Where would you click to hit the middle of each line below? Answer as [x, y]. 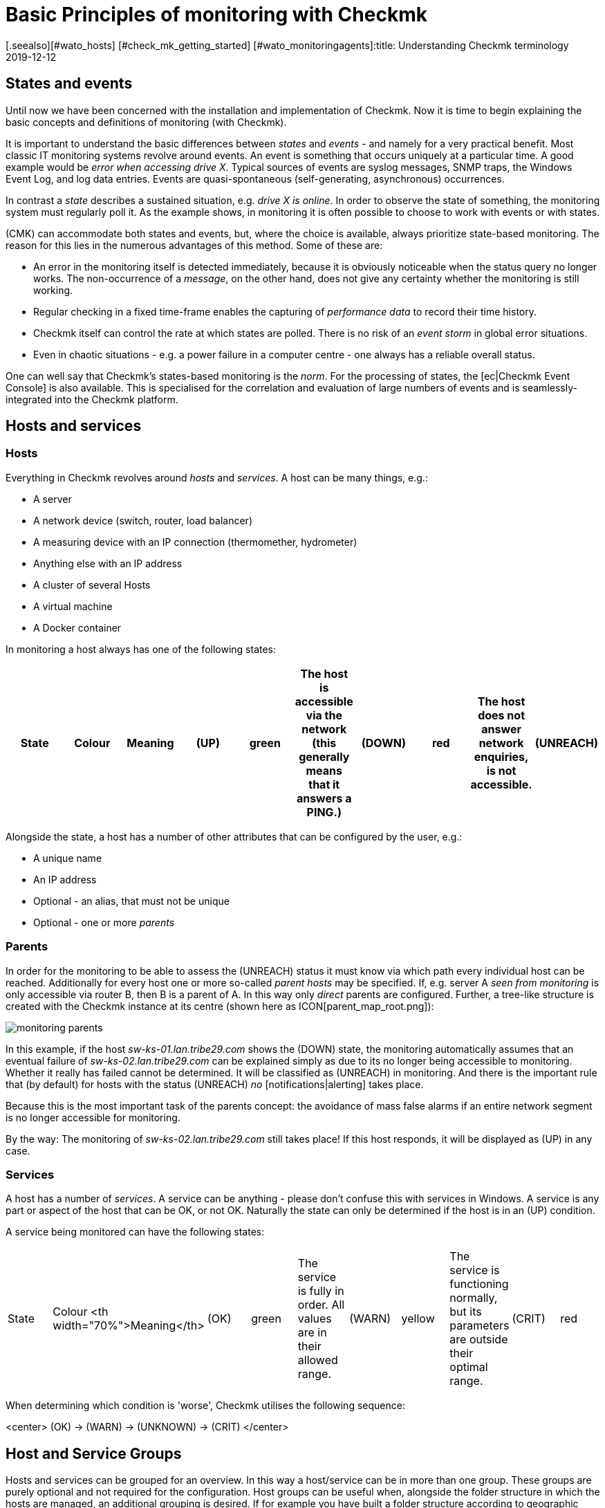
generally [324, 756]
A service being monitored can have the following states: [135, 1232]
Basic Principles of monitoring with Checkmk [216, 15]
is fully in [321, 1291]
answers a [324, 798]
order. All [321, 1305]
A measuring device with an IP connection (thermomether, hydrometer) [195, 542]
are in [312, 1333]
